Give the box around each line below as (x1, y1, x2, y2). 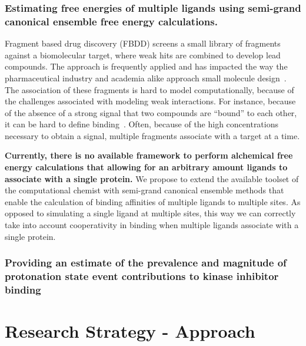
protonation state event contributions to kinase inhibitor (5, 269, 279, 284)
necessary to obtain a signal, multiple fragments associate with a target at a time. (5, 129, 300, 141)
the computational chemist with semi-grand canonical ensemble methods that (5, 184, 284, 196)
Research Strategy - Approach (5, 319, 255, 343)
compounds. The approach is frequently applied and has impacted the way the (5, 60, 288, 73)
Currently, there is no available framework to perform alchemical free (5, 149, 293, 162)
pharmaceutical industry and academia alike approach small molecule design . (5, 71, 287, 84)
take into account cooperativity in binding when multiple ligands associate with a (5, 219, 299, 231)
